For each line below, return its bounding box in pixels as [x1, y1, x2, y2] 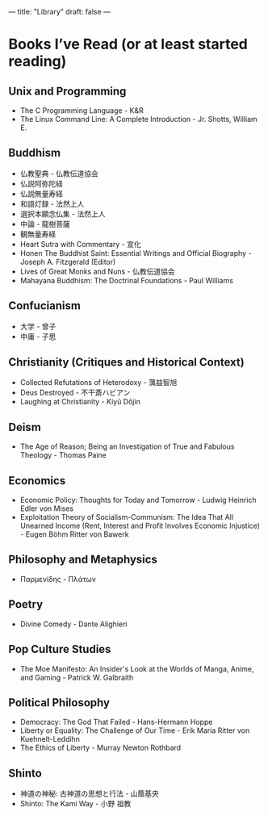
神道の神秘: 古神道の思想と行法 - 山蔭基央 [19, 789, 160, 798]
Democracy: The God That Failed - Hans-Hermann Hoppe [19, 718, 213, 727]
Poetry [8, 597, 44, 612]
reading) [8, 52, 67, 71]
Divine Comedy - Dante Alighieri [19, 619, 128, 629]
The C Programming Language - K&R [19, 106, 144, 115]
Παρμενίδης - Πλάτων [19, 574, 97, 584]
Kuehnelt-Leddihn [19, 734, 81, 744]
